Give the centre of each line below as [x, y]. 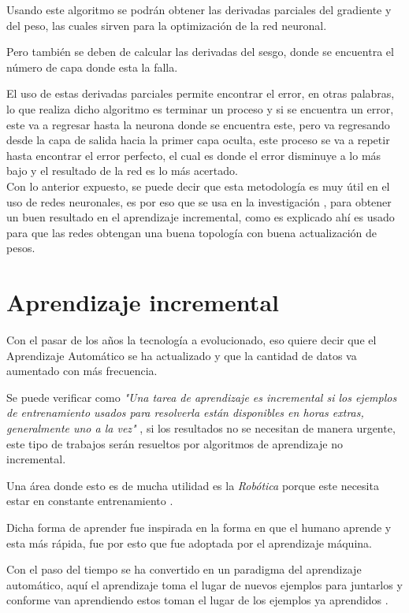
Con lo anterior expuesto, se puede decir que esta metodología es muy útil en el [198, 186]
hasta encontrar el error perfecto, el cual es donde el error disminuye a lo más [194, 155]
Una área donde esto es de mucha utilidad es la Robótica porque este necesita [193, 485]
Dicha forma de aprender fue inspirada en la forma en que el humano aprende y [199, 527]
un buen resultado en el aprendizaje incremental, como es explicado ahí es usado [201, 217]
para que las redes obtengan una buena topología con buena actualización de [192, 232]
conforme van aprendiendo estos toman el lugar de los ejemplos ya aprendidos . [197, 600]
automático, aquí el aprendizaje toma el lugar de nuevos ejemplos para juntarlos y [204, 584]
